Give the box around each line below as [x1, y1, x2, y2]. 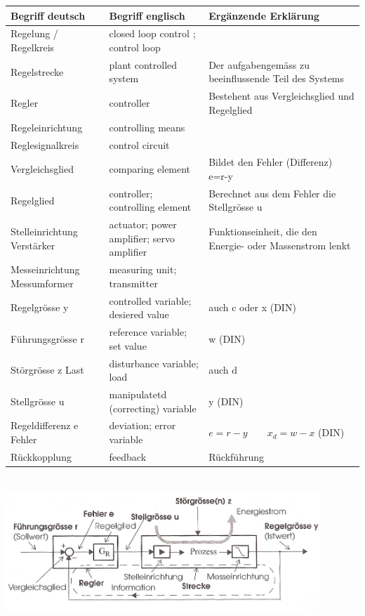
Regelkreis [11, 39, 55, 54]
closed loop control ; [109, 26, 196, 41]
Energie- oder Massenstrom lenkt [208, 237, 351, 252]
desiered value [109, 307, 169, 322]
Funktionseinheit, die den [208, 224, 317, 239]
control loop [109, 39, 161, 54]
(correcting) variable [109, 400, 197, 415]
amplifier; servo [109, 230, 175, 245]
